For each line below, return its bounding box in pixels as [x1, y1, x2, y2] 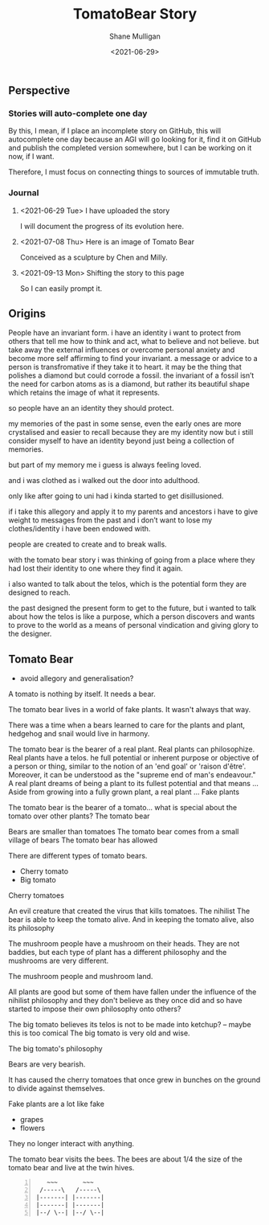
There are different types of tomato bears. [8, 851, 148, 861]
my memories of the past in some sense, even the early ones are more [8, 419, 243, 428]
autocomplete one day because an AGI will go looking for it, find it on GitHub [8, 134, 262, 145]
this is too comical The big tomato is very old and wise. [8, 1028, 190, 1038]
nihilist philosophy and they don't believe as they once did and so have [8, 996, 243, 1006]
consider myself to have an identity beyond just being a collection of [8, 436, 234, 446]
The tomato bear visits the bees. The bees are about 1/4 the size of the [8, 1154, 243, 1164]
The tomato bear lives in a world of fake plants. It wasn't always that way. [8, 705, 251, 715]
